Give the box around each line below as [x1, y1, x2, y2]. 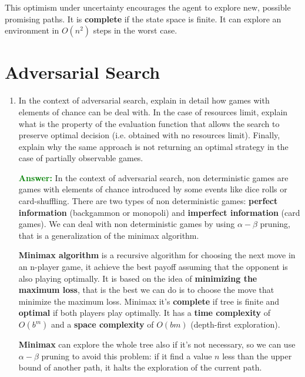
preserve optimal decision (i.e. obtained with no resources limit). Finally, [18, 129, 280, 141]
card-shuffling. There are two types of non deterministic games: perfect [18, 195, 278, 207]
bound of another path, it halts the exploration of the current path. [18, 361, 262, 373]
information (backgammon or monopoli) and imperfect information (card [18, 206, 300, 218]
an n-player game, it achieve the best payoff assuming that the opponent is [18, 261, 288, 273]
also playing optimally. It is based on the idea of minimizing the [18, 272, 257, 284]
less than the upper [222, 349, 292, 362]
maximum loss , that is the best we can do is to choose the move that [18, 283, 274, 296]
